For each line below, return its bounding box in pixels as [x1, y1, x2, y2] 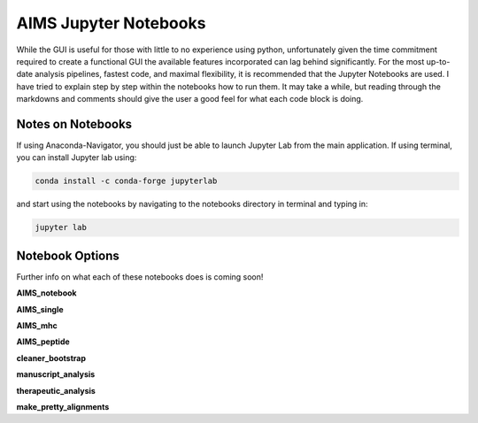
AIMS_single [16, 304, 64, 314]
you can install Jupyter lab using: [16, 152, 137, 163]
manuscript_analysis [16, 369, 96, 380]
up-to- [426, 56, 451, 66]
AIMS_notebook [16, 288, 77, 298]
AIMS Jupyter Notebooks [16, 13, 206, 33]
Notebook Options [16, 248, 119, 263]
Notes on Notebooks [16, 116, 133, 132]
